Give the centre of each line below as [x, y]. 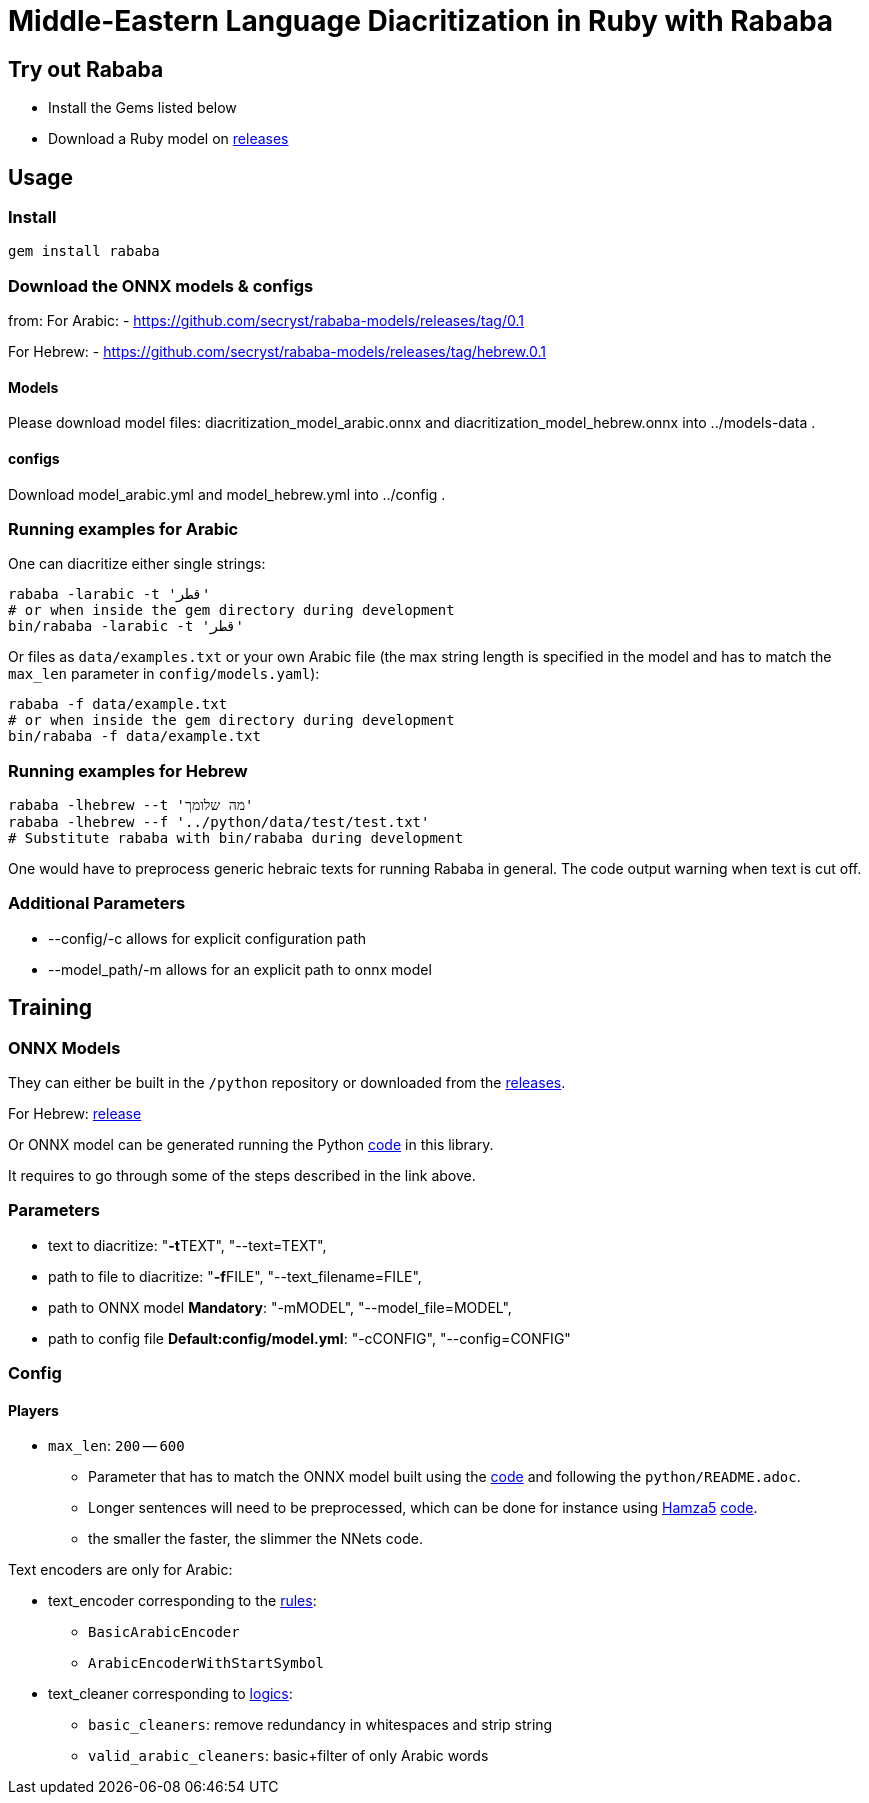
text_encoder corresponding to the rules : [182, 1601]
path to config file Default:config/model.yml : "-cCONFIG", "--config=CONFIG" [309, 1338]
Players [33, 1410]
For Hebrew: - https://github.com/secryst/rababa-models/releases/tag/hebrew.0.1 [277, 352]
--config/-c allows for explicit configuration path [207, 938]
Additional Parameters [97, 903]
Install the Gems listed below [142, 108]
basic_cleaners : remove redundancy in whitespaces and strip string [320, 1725]
